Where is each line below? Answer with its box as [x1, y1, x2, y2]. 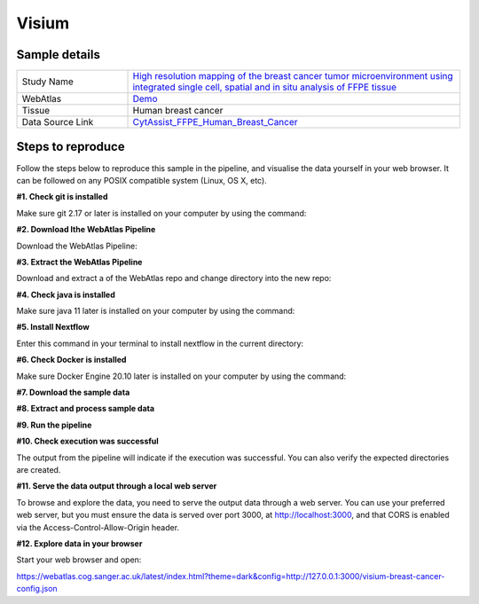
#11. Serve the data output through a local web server [16, 481, 217, 491]
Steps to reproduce [16, 139, 125, 154]
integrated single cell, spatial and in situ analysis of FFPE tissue [132, 81, 397, 93]
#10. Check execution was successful [16, 435, 159, 447]
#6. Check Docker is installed [16, 355, 127, 365]
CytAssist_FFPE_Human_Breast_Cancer [132, 116, 298, 129]
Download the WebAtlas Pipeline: [16, 240, 137, 251]
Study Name [21, 75, 75, 88]
